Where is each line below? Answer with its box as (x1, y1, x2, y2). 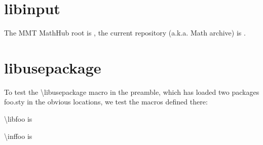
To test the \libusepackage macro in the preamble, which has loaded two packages (4, 86, 259, 97)
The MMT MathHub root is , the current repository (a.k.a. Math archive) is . (4, 27, 246, 38)
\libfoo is (4, 114, 32, 124)
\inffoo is (4, 130, 32, 141)
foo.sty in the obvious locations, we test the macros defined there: (4, 96, 208, 107)
